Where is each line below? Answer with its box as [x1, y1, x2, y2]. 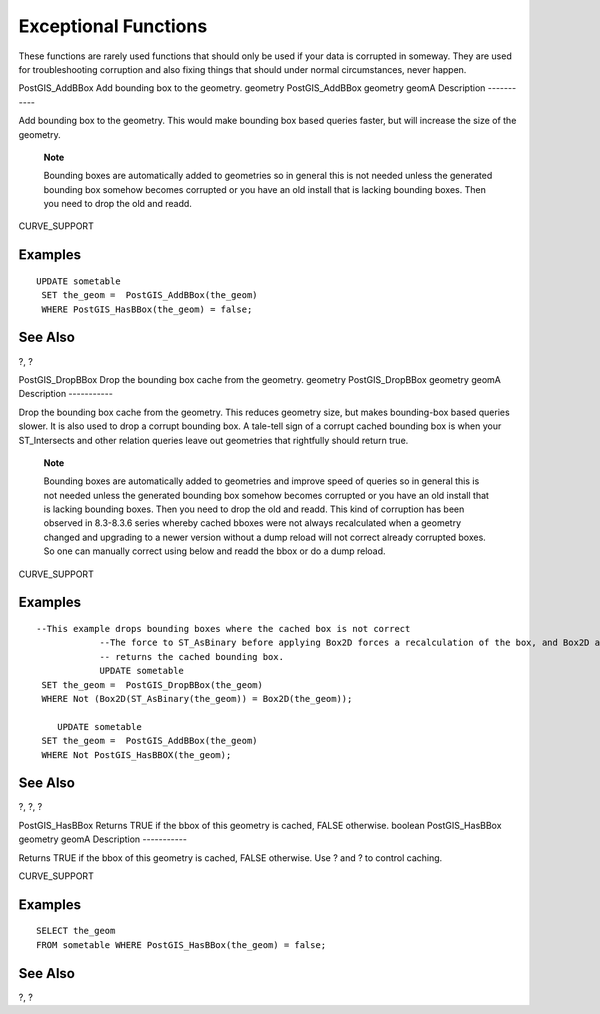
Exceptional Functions [18, 15, 208, 37]
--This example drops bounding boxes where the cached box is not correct [36, 623, 411, 635]
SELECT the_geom [36, 925, 116, 937]
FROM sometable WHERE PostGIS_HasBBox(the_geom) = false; [36, 939, 327, 950]
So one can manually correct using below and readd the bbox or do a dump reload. [43, 545, 386, 557]
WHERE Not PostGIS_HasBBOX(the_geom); [41, 749, 232, 760]
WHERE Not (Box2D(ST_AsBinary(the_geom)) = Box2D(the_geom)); [41, 693, 353, 704]
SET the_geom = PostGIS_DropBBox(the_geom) [41, 679, 264, 690]
